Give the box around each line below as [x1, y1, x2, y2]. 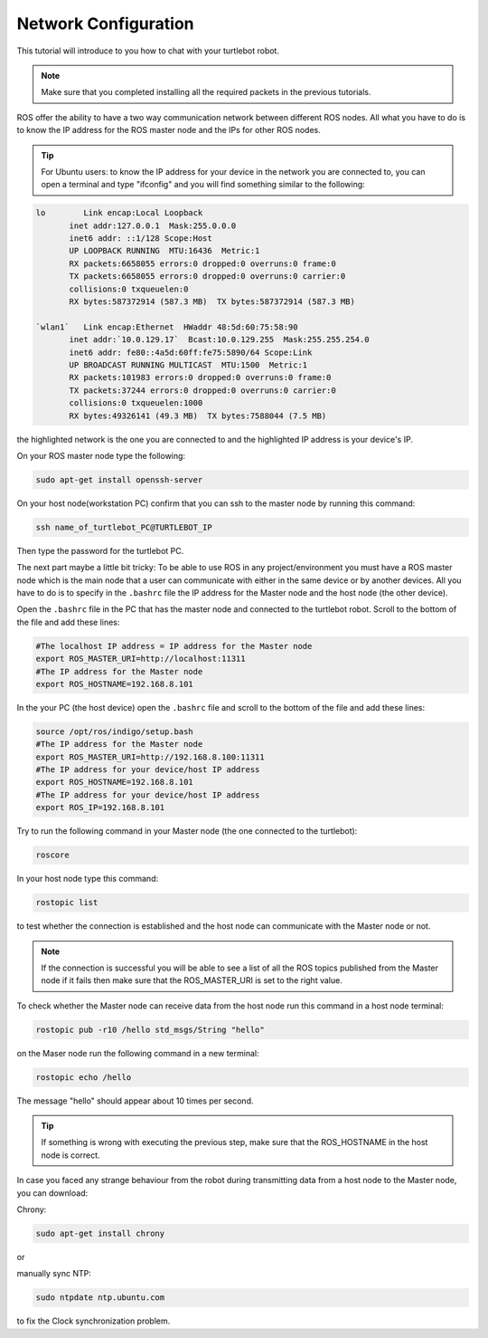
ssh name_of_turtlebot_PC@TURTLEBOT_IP [35, 521, 212, 532]
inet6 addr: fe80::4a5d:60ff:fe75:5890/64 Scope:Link [69, 347, 313, 358]
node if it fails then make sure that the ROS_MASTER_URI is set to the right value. [41, 975, 343, 986]
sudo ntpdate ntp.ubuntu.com [35, 1293, 165, 1303]
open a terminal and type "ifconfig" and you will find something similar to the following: [41, 179, 365, 190]
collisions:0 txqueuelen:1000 [69, 398, 203, 408]
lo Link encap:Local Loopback [35, 208, 203, 218]
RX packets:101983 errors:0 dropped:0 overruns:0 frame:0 [69, 372, 332, 383]
